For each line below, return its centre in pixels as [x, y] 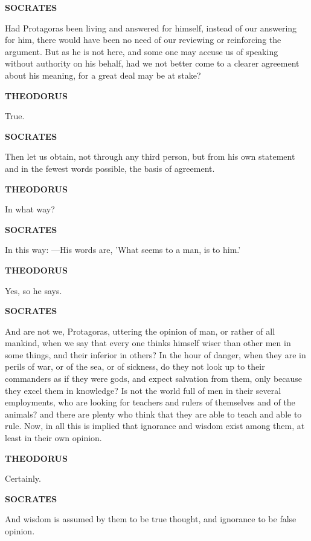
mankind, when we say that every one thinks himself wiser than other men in [148, 343]
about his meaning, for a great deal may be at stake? [103, 75]
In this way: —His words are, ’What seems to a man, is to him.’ [123, 250]
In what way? [30, 209]
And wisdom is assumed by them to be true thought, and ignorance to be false [151, 519]
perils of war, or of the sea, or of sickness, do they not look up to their [135, 366]
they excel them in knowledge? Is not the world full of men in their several [143, 390]
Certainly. [23, 478]
